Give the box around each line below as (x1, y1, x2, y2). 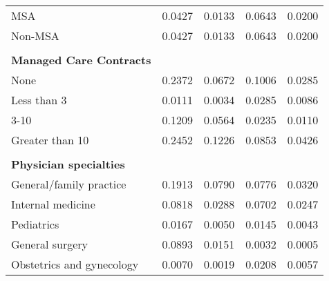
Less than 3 (11, 92, 67, 108)
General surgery (11, 236, 88, 252)
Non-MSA (11, 28, 59, 43)
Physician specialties (11, 156, 125, 172)
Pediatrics (11, 216, 59, 232)
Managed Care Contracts (11, 52, 151, 68)
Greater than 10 (11, 132, 89, 148)
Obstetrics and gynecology (11, 256, 139, 272)
